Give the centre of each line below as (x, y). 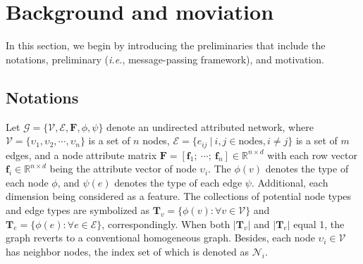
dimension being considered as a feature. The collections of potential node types (179, 196)
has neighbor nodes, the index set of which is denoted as (127, 251)
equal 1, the (319, 224)
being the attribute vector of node (123, 169)
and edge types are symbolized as (78, 209)
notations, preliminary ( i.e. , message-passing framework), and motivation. (165, 59)
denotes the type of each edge (178, 182)
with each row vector (312, 155)
